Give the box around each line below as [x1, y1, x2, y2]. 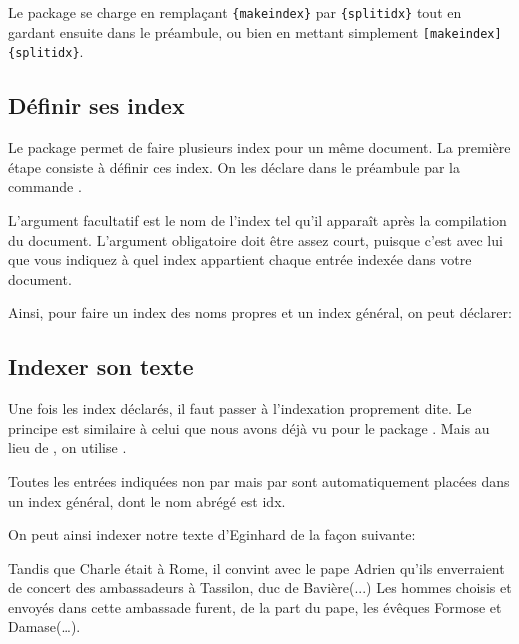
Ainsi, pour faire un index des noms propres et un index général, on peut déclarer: [8, 302, 512, 323]
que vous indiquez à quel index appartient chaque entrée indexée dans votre [8, 249, 472, 270]
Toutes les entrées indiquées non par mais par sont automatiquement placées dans [8, 470, 510, 491]
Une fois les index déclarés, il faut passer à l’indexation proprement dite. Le [8, 398, 472, 419]
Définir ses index [8, 90, 185, 121]
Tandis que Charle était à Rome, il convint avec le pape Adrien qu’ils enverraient [8, 557, 505, 578]
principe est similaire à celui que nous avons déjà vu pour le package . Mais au [8, 417, 490, 438]
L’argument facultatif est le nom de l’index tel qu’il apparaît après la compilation [8, 209, 507, 230]
